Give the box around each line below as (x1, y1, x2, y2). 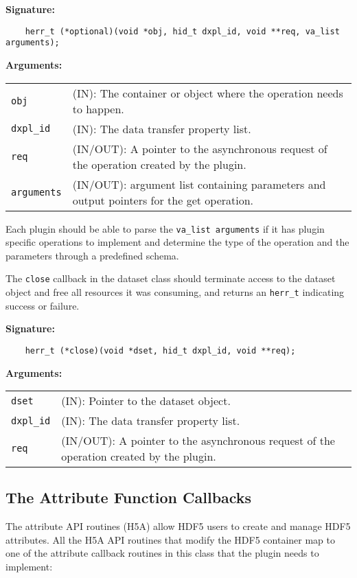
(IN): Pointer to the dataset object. (61, 393, 231, 409)
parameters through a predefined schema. (5, 248, 179, 262)
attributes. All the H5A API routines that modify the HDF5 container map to (5, 532, 335, 546)
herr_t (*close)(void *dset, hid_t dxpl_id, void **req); (25, 345, 296, 356)
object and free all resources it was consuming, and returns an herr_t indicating (5, 285, 345, 299)
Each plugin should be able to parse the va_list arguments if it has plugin (5, 221, 325, 235)
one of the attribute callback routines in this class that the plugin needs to (5, 546, 319, 560)
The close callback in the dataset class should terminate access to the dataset (5, 271, 336, 286)
